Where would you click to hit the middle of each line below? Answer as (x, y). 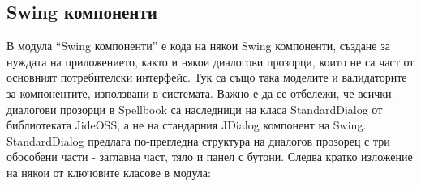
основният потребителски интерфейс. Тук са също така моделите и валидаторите (207, 77)
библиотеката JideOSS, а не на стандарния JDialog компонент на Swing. (187, 125)
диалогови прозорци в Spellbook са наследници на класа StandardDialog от (195, 109)
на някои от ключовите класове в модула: (109, 172)
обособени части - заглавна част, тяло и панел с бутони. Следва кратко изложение (210, 156)
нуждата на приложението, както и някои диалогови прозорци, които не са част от (210, 61)
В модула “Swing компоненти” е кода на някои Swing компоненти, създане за (198, 46)
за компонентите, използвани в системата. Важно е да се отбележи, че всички (199, 93)
